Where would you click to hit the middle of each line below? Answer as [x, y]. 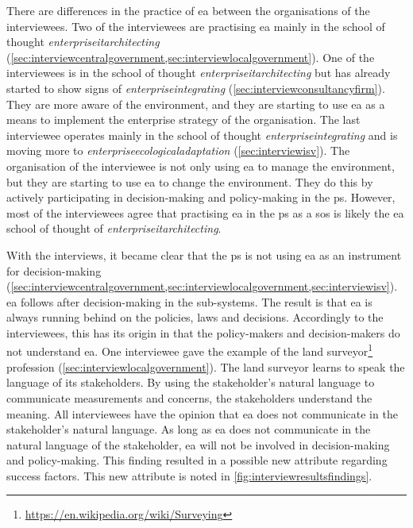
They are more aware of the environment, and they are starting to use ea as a [196, 104]
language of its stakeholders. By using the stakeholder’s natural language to [191, 382]
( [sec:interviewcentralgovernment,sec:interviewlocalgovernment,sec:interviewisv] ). [202, 286]
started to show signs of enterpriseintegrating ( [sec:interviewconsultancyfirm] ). [196, 88]
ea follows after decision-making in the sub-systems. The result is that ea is [189, 301]
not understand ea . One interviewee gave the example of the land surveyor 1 [190, 350]
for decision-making [54, 270]
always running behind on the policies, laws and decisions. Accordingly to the [195, 317]
